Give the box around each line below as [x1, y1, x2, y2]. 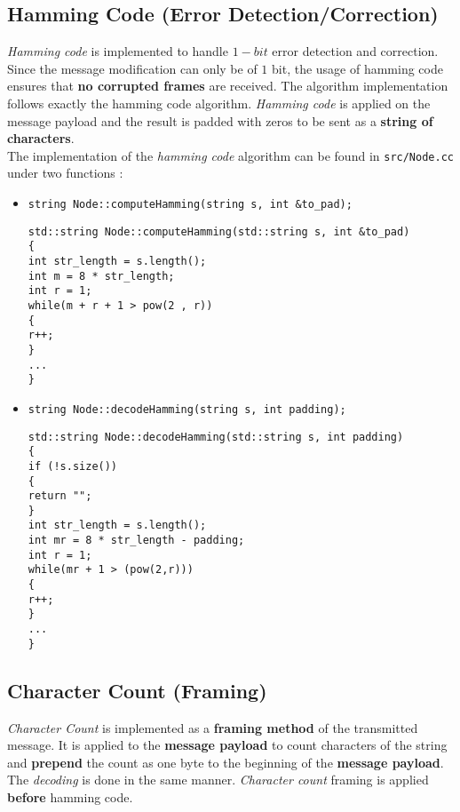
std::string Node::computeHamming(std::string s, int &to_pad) [28, 225, 410, 238]
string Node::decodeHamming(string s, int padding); [28, 402, 346, 416]
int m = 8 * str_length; [28, 269, 175, 283]
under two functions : [7, 163, 123, 182]
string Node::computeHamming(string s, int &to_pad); [28, 198, 353, 211]
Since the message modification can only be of [7, 59, 258, 77]
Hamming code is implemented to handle [7, 42, 228, 60]
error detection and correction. [272, 42, 439, 60]
